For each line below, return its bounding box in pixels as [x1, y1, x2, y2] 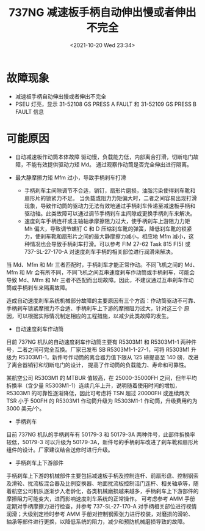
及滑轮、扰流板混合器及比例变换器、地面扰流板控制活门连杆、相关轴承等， [6, 480, 193, 487]
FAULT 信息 [15, 108, 45, 115]
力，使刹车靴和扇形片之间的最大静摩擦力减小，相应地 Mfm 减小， [24, 232, 189, 240]
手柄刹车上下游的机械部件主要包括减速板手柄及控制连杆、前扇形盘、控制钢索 [6, 472, 199, 479]
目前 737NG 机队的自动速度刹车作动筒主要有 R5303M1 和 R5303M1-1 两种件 [6, 338, 197, 346]
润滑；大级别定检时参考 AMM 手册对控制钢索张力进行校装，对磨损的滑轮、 [6, 510, 194, 518]
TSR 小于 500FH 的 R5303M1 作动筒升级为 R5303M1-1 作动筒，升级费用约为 [6, 397, 198, 404]
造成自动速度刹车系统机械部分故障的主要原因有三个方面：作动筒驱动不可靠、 [6, 297, 199, 304]
